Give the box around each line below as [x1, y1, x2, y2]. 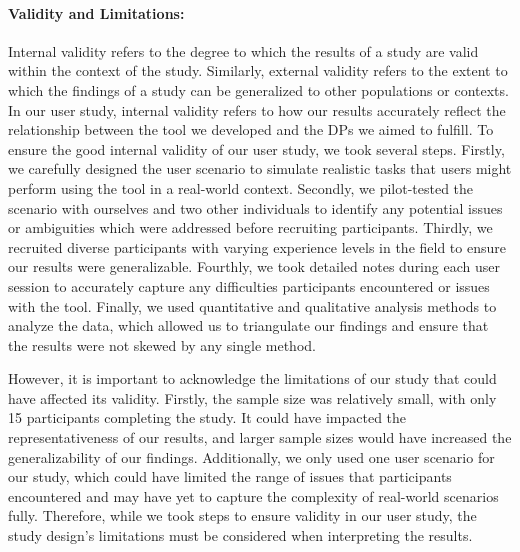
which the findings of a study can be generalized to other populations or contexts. [8, 79, 509, 100]
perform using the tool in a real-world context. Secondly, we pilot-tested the [8, 177, 474, 198]
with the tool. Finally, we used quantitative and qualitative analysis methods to [8, 295, 497, 316]
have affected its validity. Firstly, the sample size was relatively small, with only [8, 387, 497, 408]
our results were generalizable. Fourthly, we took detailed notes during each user [8, 256, 500, 277]
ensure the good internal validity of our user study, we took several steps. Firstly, [8, 138, 505, 159]
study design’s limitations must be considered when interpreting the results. [8, 525, 473, 546]
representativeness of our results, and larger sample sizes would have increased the [8, 427, 512, 448]
